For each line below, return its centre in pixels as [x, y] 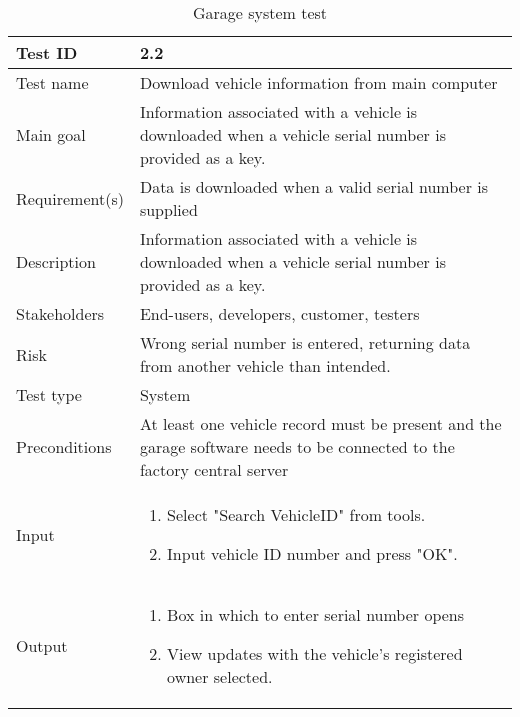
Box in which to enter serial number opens [316, 614]
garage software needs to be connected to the [297, 446]
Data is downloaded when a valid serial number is [314, 186]
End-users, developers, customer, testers [279, 313]
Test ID [47, 52]
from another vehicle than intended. [265, 365]
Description [56, 261]
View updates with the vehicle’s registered [315, 653]
